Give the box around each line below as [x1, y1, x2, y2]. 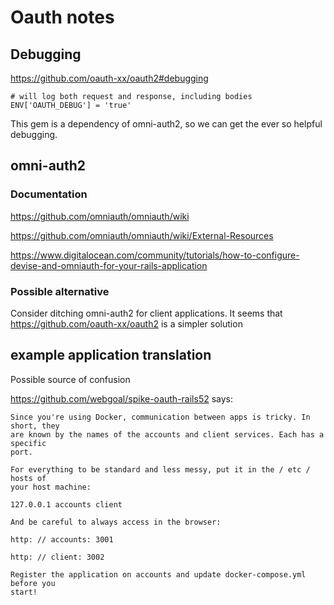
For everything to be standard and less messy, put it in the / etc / [10, 464, 311, 475]
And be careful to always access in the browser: [10, 517, 222, 527]
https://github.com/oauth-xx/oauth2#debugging [10, 72, 209, 84]
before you [10, 578, 56, 588]
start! [10, 587, 38, 597]
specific [10, 438, 47, 448]
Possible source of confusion [10, 373, 131, 385]
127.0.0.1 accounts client [10, 499, 123, 510]
